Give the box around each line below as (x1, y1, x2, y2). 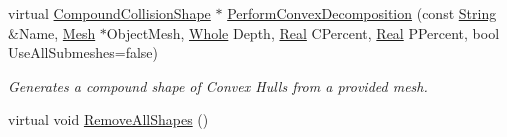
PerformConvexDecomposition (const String (227, 3, 497, 23)
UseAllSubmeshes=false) (8, 42, 159, 63)
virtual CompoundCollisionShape (8, 3, 211, 23)
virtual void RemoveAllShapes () (8, 109, 209, 130)
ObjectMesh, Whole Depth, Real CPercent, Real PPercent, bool (106, 22, 500, 43)
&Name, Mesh (8, 22, 96, 43)
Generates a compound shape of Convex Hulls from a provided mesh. (8, 75, 428, 96)
